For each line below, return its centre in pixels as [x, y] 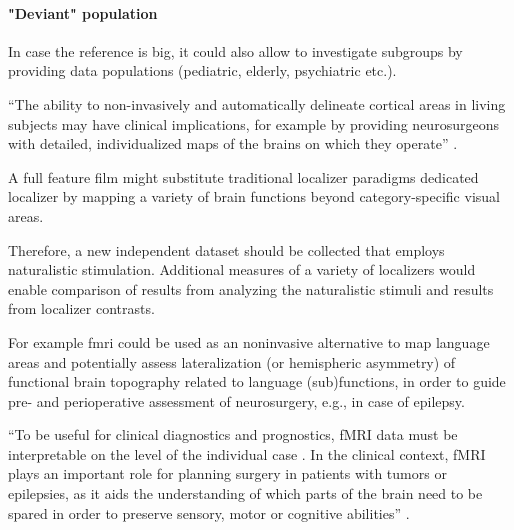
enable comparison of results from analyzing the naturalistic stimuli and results [251, 288]
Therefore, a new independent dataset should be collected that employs [226, 249]
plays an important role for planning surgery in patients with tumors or [227, 473]
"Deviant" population [83, 12]
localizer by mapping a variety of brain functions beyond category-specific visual [254, 196]
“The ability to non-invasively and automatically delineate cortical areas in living [257, 103]
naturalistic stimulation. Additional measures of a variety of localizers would [242, 269]
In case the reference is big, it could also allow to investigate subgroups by [235, 50]
